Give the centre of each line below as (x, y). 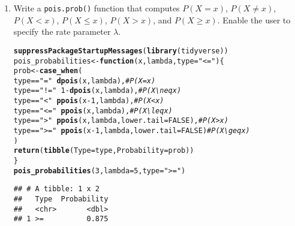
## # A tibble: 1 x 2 (56, 189)
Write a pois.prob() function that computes (97, 8)
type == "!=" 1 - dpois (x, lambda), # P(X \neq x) (97, 91)
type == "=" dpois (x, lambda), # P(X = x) (85, 81)
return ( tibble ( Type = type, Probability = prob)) (104, 151)
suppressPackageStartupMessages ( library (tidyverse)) (121, 51)
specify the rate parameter (62, 31)
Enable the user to (257, 19)
